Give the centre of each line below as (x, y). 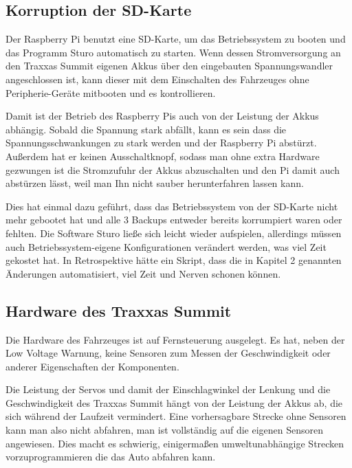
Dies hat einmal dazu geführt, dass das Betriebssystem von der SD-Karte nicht (172, 206)
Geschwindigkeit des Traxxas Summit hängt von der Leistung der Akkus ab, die (174, 402)
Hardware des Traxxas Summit (119, 310)
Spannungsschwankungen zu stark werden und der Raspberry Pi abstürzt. (161, 143)
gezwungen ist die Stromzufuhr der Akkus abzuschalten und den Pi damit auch (173, 169)
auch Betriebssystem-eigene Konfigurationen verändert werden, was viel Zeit (166, 246)
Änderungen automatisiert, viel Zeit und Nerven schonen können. (143, 273)
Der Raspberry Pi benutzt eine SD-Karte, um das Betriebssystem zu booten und (176, 39)
